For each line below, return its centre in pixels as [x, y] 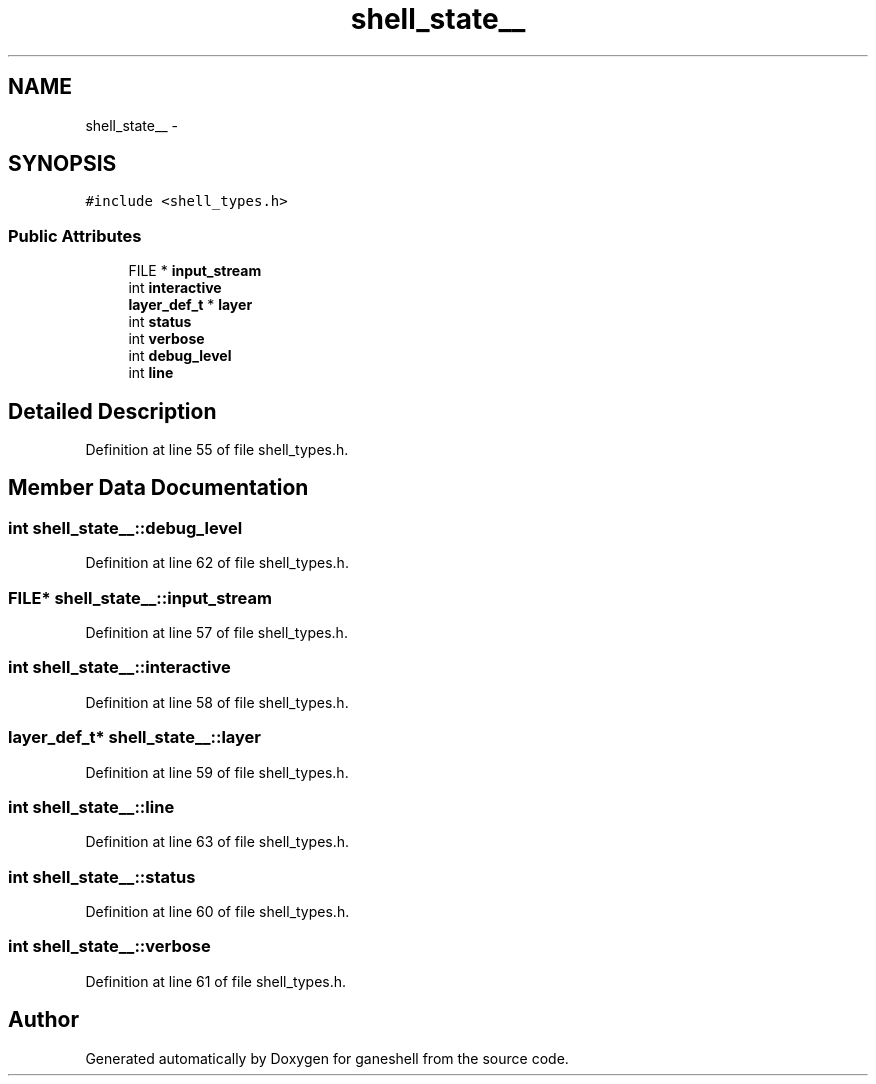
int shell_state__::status [102, 876]
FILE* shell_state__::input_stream [140, 597]
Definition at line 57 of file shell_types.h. [216, 632]
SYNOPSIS [62, 164]
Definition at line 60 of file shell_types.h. [217, 911]
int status [160, 322]
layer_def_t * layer [190, 305]
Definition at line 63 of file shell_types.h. [217, 842]
